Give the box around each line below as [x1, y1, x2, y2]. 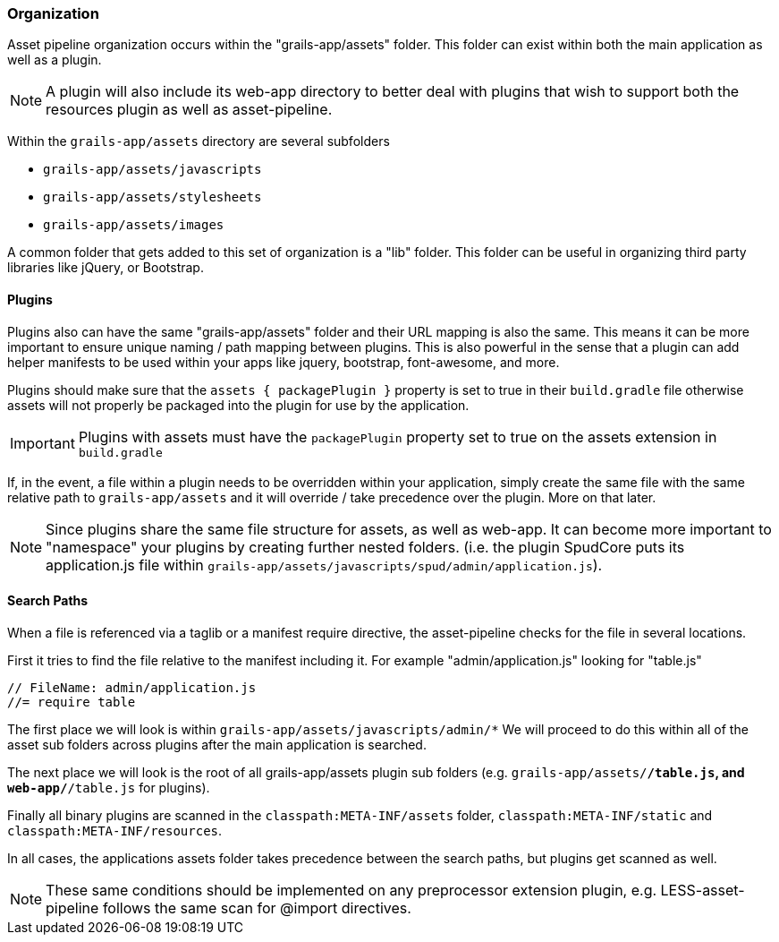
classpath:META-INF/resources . [7, 822, 223, 838]
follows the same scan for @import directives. [102, 898, 411, 917]
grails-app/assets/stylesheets [43, 190, 262, 205]
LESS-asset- [660, 880, 745, 899]
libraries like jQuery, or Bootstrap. [7, 260, 204, 276]
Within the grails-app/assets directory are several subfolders [7, 133, 390, 150]
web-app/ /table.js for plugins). [7, 779, 210, 795]
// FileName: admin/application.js [7, 680, 257, 695]
